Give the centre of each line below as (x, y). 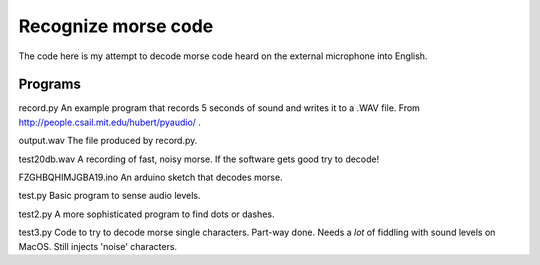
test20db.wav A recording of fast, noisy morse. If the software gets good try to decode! (199, 159)
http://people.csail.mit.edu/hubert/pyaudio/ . (110, 122)
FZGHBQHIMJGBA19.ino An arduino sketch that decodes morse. (151, 177)
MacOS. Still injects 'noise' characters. (98, 246)
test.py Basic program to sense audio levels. (109, 196)
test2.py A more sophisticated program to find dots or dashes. (146, 214)
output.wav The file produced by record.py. (108, 141)
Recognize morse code (116, 26)
